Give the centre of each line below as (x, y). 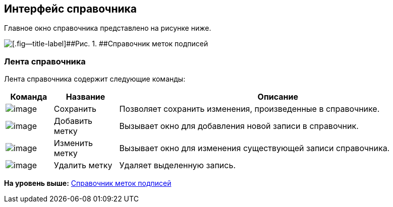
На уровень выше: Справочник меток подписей (88, 183)
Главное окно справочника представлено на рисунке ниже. (108, 28)
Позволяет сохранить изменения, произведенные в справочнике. (249, 109)
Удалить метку (83, 165)
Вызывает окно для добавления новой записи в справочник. (239, 126)
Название (86, 97)
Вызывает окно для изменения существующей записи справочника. (255, 148)
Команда (29, 97)
